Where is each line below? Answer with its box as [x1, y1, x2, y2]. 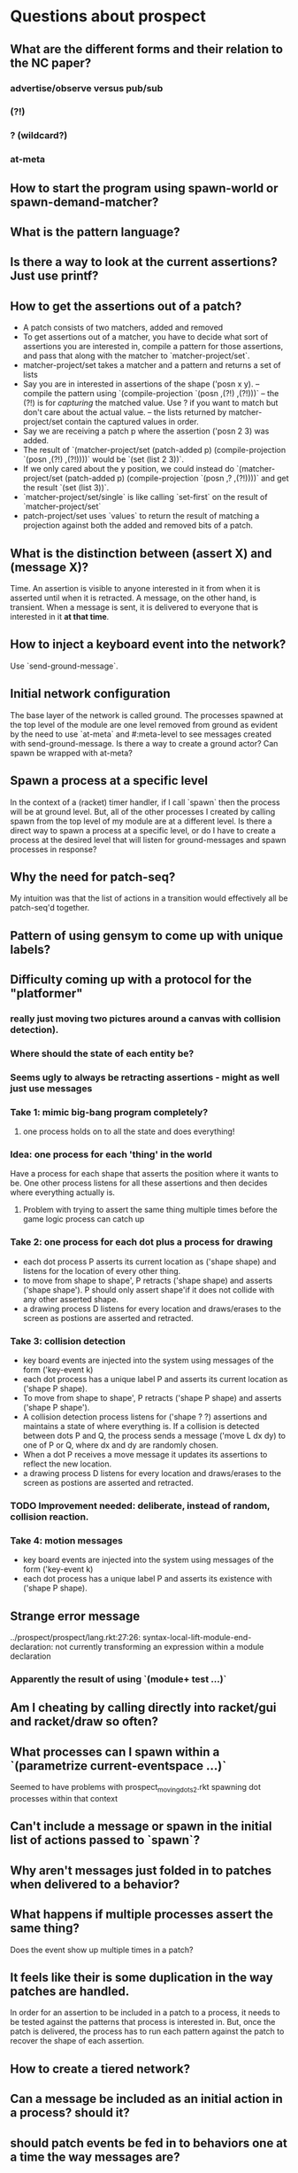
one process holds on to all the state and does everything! [22, 1126, 235, 1137]
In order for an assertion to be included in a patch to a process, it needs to [10, 2007, 281, 2018]
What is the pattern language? [10, 224, 180, 240]
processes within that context [10, 1794, 118, 1803]
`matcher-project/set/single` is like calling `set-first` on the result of [22, 492, 268, 503]
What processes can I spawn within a [10, 1744, 220, 1759]
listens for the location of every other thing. [22, 1265, 181, 1276]
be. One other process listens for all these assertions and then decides [10, 1177, 268, 1189]
